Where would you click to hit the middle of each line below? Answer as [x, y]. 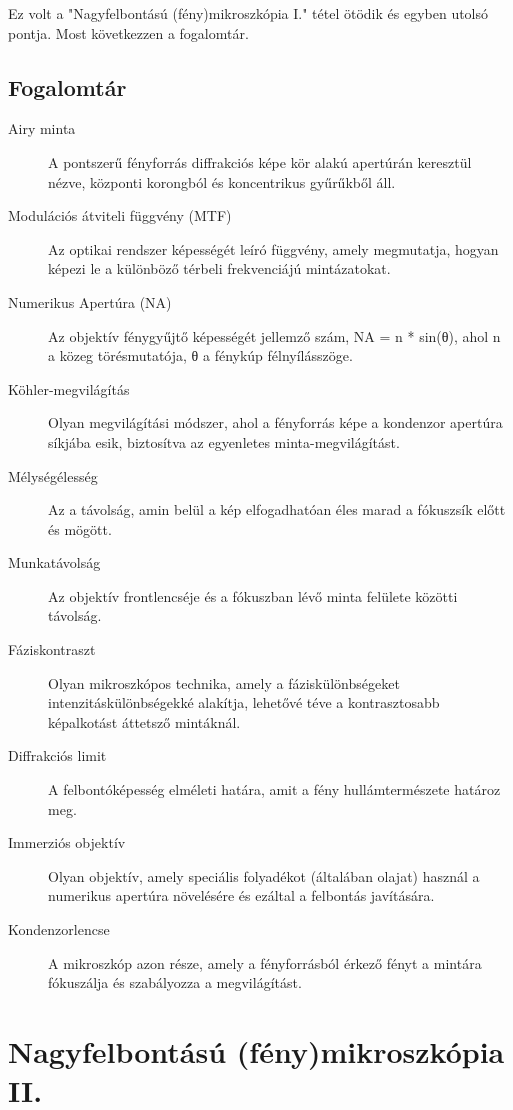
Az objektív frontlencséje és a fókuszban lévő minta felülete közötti [253, 595]
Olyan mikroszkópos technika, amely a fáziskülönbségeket [224, 682]
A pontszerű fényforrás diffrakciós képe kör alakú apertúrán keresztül [260, 161]
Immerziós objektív [67, 842]
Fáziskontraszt [52, 649]
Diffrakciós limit [57, 755]
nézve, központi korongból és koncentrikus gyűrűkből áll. [222, 181]
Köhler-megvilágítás [69, 388]
